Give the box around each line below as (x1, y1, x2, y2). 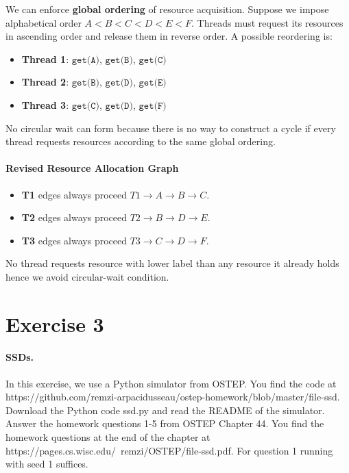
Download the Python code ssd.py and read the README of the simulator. (5, 402, 325, 417)
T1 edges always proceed (21, 187, 127, 201)
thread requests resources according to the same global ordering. (5, 134, 276, 149)
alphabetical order (5, 15, 82, 29)
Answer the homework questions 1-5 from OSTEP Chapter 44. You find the (5, 416, 324, 431)
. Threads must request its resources (191, 15, 344, 29)
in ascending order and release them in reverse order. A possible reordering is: (5, 29, 333, 43)
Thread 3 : (21, 97, 69, 112)
